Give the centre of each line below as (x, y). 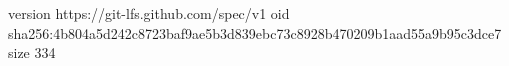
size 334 (32, 52)
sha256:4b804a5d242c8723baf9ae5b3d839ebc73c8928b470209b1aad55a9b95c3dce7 (255, 32)
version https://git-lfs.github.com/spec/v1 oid (149, 13)
